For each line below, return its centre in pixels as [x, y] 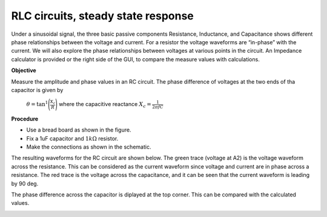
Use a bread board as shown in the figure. [79, 130]
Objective [24, 70]
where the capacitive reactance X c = [105, 105]
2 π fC [158, 107]
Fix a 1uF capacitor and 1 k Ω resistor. [72, 138]
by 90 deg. [25, 183]
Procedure [25, 119]
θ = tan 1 [37, 104]
